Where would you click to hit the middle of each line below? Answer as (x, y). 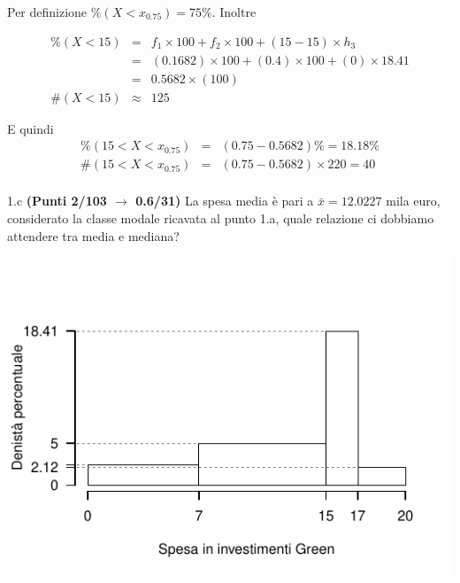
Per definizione (47, 12)
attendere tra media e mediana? (93, 235)
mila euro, (413, 201)
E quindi (31, 128)
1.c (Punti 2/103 (57, 201)
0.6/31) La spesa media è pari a (225, 201)
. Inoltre (234, 12)
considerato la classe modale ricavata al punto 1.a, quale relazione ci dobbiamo (221, 218)
